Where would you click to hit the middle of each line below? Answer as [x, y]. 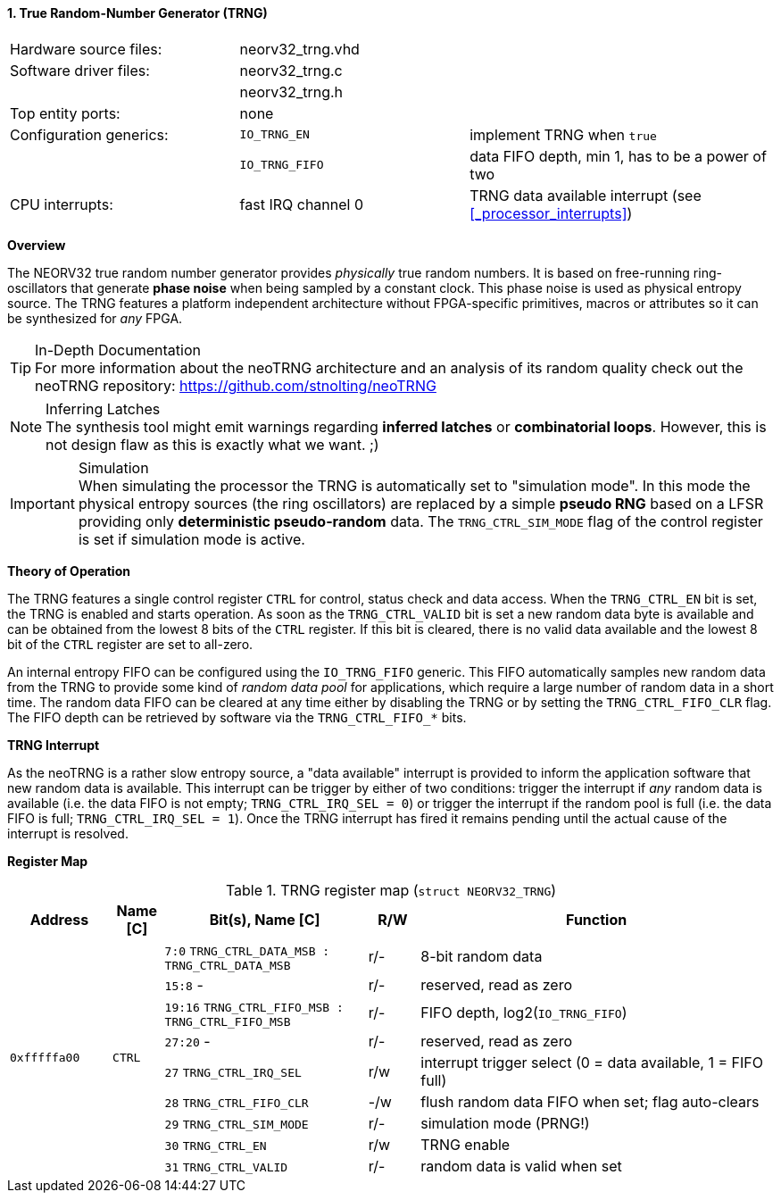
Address [59, 919]
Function [597, 919]
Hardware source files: [86, 49]
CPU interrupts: [62, 204]
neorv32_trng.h [291, 92]
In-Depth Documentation [118, 350]
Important [42, 503]
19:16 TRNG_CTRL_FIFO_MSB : [254, 1007]
